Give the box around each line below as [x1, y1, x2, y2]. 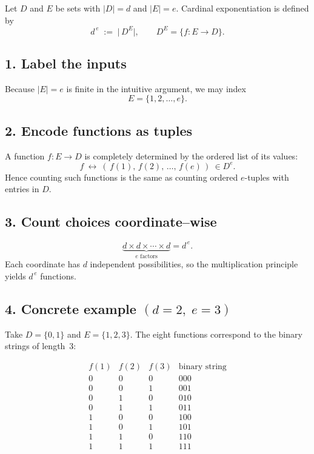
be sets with [55, 2, 101, 14]
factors [140, 253, 158, 259]
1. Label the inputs [5, 54, 127, 73]
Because [5, 82, 35, 95]
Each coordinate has [5, 258, 80, 270]
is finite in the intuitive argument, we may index [66, 82, 246, 95]
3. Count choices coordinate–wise [5, 212, 217, 231]
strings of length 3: [5, 339, 76, 352]
